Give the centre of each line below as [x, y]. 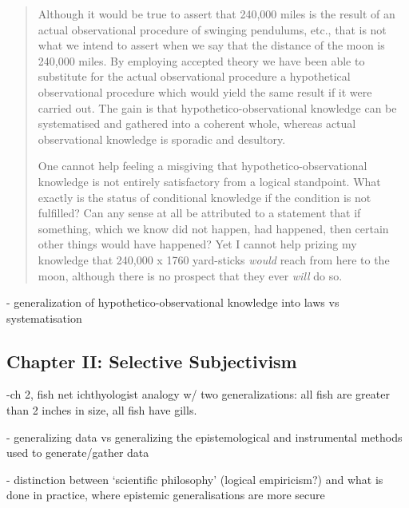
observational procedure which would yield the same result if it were [205, 91]
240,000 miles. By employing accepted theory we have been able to [201, 60]
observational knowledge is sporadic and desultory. [162, 139]
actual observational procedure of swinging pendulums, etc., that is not [212, 29]
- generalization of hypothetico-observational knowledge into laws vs [173, 302]
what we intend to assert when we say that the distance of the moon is [211, 45]
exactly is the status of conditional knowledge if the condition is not [204, 197]
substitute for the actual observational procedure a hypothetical [194, 76]
